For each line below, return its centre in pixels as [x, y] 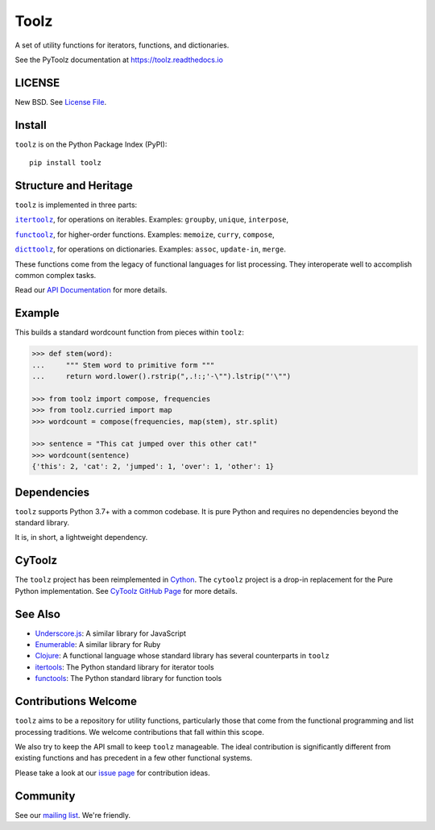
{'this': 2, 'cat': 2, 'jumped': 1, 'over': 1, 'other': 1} [153, 467]
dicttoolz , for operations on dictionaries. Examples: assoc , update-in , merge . [150, 249]
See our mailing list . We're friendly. [73, 815]
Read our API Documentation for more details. [91, 290]
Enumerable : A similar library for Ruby [98, 645]
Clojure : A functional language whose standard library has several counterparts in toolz [182, 656]
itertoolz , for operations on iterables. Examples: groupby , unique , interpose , [152, 220]
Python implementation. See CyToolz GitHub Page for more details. [126, 591]
